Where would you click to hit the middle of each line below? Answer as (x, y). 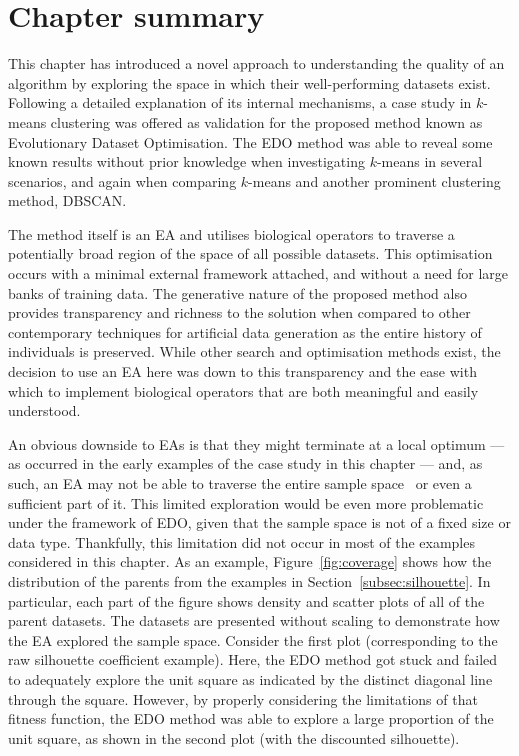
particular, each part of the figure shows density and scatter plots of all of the (246, 600)
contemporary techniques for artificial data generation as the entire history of (245, 331)
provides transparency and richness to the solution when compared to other (239, 312)
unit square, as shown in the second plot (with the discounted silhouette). (234, 737)
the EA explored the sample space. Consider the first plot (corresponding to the (253, 639)
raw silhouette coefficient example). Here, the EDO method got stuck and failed (253, 659)
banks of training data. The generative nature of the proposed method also (237, 292)
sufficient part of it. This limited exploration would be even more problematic (246, 502)
